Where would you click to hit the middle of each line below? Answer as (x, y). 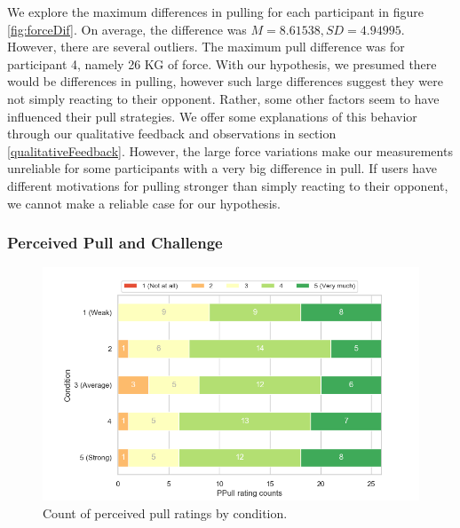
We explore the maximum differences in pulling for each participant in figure (215, 12)
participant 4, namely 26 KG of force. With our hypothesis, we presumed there (222, 63)
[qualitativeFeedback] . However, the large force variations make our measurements (230, 150)
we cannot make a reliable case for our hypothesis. (144, 203)
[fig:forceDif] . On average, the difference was (127, 29)
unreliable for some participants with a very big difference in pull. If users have (222, 168)
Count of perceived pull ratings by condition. (165, 512)
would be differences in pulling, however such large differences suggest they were (225, 81)
